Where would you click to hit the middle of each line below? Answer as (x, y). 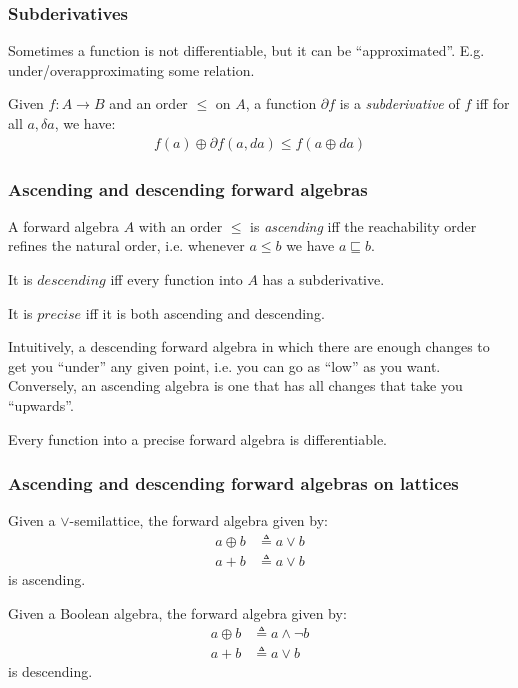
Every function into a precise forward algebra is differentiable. (197, 438)
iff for (492, 103)
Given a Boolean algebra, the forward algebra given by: (177, 612)
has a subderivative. (323, 279)
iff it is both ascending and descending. (205, 312)
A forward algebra (63, 225)
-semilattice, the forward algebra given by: (198, 520)
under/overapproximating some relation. (131, 69)
